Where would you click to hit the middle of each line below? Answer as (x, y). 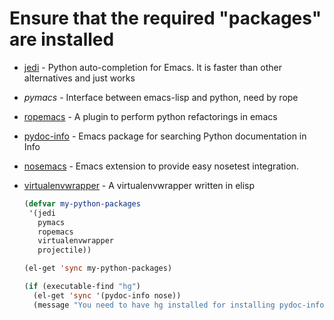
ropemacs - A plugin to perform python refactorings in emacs (150, 116)
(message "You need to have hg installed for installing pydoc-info (179, 305)
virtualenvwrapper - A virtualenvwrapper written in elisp (139, 185)
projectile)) (64, 250)
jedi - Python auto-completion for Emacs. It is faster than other (152, 67)
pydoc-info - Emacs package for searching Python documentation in (165, 136)
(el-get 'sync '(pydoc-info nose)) (107, 295)
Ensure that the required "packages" (165, 18)
